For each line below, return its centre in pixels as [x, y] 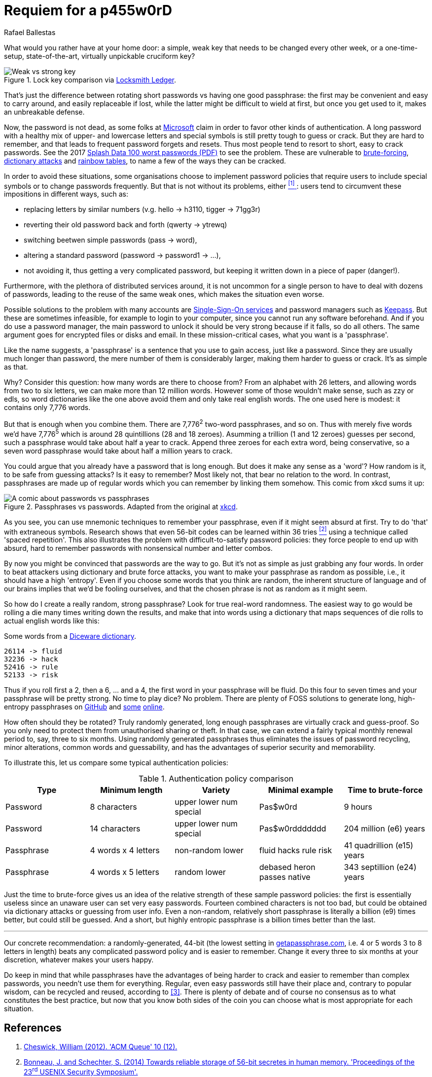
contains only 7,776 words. [47, 408]
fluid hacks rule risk [295, 850]
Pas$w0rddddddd [293, 829]
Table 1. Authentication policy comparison [216, 779]
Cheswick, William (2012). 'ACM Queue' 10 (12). [101, 1047]
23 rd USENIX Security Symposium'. [81, 1071]
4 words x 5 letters [125, 872]
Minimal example [301, 790]
